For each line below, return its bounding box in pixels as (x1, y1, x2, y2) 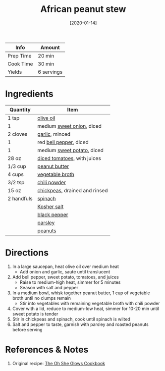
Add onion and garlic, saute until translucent (19, 268, 110, 274)
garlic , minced (37, 130, 71, 137)
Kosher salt (37, 203, 64, 210)
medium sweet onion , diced (37, 122, 102, 129)
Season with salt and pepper (19, 284, 78, 290)
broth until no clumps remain (12, 295, 71, 301)
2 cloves (7, 130, 28, 137)
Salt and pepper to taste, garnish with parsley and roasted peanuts (12, 321, 149, 327)
